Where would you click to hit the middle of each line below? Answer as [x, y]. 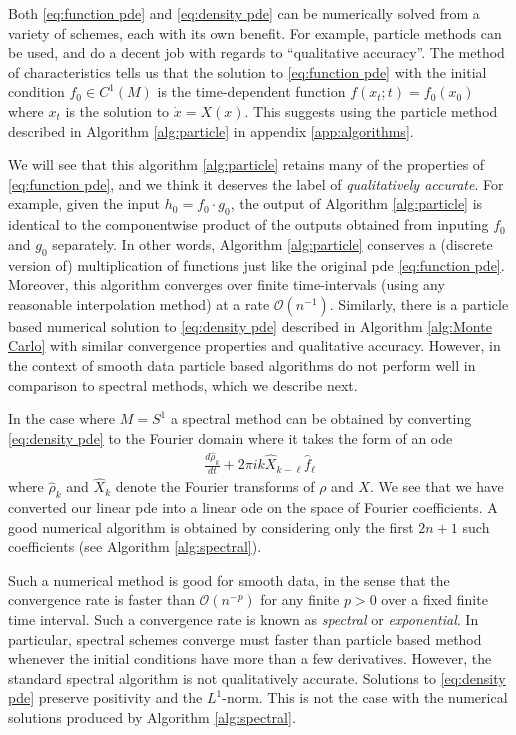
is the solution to [117, 110]
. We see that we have [436, 486]
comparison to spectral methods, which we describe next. [183, 384]
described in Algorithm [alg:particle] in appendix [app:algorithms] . [211, 130]
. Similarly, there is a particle [419, 303]
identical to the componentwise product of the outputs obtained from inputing [248, 224]
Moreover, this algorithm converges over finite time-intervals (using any [226, 284]
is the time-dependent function [251, 91]
